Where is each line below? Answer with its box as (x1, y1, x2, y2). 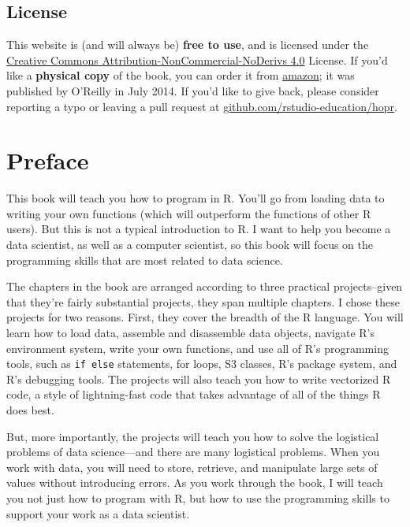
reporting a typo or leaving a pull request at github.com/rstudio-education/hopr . (6, 98, 397, 114)
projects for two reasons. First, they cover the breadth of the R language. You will (6, 309, 404, 325)
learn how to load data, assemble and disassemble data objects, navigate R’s (6, 325, 375, 341)
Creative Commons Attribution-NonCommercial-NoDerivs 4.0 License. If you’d (6, 51, 388, 68)
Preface (6, 144, 89, 176)
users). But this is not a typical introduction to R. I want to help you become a (6, 221, 391, 237)
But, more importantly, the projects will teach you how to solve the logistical (6, 428, 379, 444)
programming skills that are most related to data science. (6, 251, 283, 268)
